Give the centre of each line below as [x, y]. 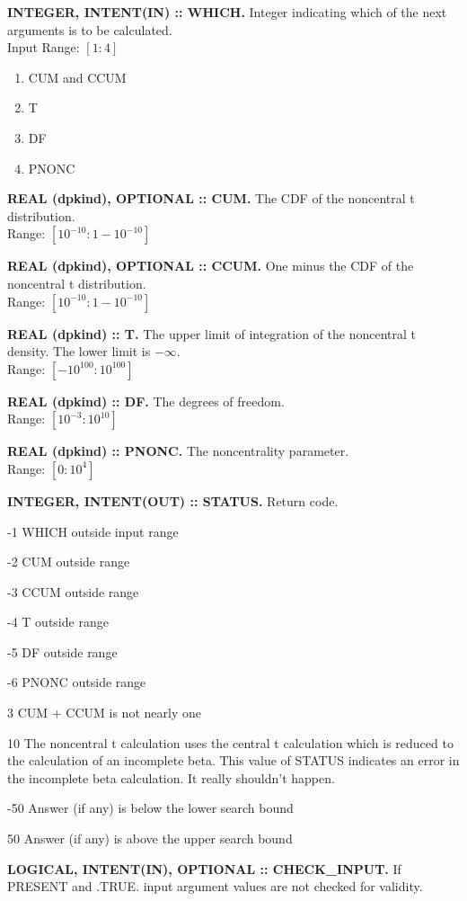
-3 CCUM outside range [73, 591]
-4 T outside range [58, 622]
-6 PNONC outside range [77, 682]
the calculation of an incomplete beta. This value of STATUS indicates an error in [233, 760]
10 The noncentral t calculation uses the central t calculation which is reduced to [230, 742]
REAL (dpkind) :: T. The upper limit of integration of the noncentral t [212, 333]
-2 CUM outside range [69, 562]
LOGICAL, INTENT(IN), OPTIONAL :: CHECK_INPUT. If [204, 868]
